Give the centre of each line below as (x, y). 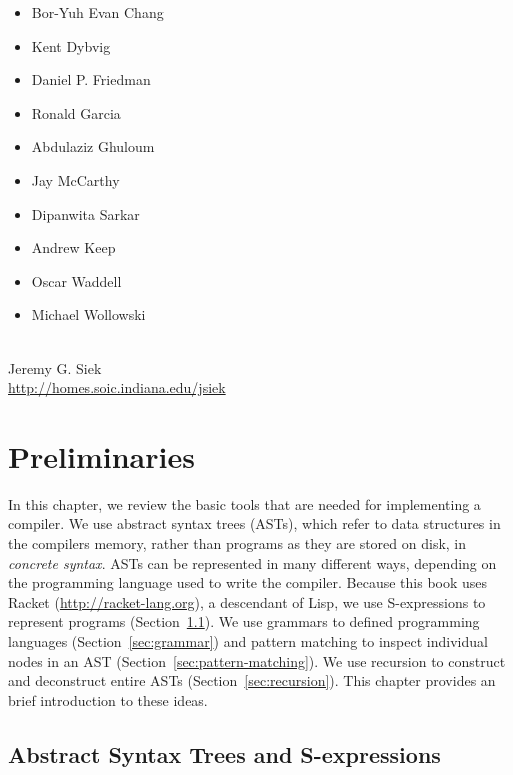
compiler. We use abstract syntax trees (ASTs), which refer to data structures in (254, 523)
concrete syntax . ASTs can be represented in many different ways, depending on (252, 562)
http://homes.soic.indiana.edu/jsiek (117, 387)
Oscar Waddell (76, 280)
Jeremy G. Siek (55, 367)
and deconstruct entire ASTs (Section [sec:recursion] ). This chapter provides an (252, 680)
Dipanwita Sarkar (85, 213)
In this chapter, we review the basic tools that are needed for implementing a (244, 503)
